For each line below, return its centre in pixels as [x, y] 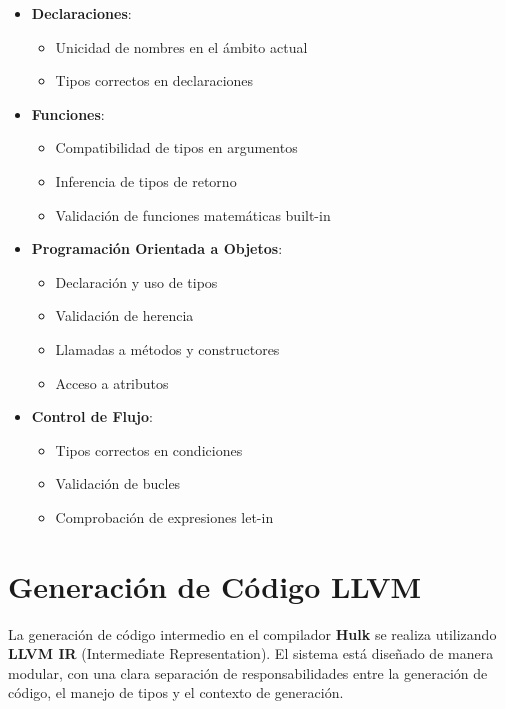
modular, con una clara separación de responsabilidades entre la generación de [248, 672]
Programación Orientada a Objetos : [157, 248]
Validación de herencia [124, 315]
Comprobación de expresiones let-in [164, 516]
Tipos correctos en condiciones [149, 449]
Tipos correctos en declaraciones [154, 80]
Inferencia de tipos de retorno [146, 180]
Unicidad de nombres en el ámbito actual [181, 46]
